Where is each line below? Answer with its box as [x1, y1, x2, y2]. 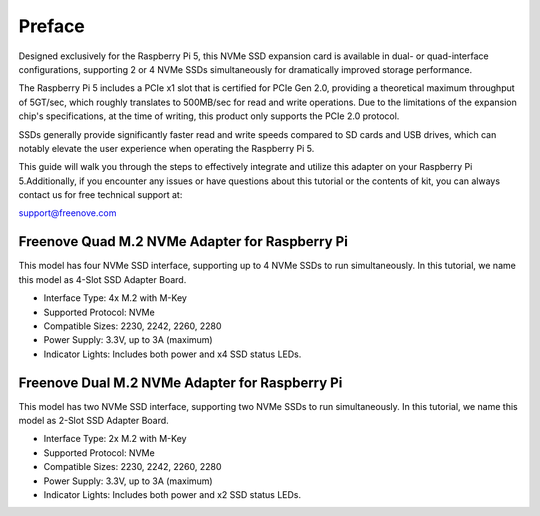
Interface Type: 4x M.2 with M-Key [43, 292, 187, 304]
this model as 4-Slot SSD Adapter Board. [18, 273, 187, 285]
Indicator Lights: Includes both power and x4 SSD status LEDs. [43, 348, 302, 360]
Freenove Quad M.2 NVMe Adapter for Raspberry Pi [18, 233, 349, 250]
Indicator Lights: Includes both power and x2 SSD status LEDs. [43, 488, 302, 500]
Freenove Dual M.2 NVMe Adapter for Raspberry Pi [18, 374, 343, 391]
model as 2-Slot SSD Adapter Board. [18, 415, 169, 426]
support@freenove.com [18, 207, 117, 219]
